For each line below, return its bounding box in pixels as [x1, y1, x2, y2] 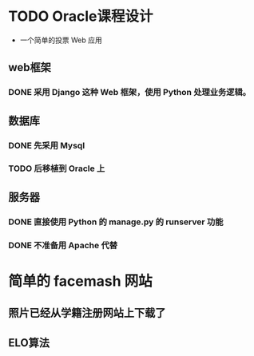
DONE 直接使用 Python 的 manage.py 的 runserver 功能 [8, 216, 224, 227]
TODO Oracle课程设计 [8, 7, 153, 26]
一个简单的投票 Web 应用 [19, 35, 102, 45]
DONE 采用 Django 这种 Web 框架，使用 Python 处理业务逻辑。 [8, 87, 252, 98]
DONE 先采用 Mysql [8, 140, 85, 151]
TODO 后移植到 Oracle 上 [8, 163, 105, 174]
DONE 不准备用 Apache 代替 [8, 239, 118, 251]
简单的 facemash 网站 [8, 272, 153, 290]
